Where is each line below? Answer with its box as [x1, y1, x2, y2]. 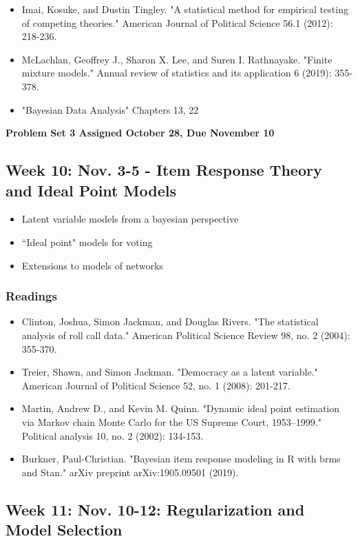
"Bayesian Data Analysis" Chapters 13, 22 [21, 102, 199, 116]
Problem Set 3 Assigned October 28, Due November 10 [6, 125, 275, 140]
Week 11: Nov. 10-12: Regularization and [6, 498, 305, 520]
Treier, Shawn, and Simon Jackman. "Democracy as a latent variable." [21, 365, 318, 379]
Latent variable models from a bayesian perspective [21, 212, 239, 226]
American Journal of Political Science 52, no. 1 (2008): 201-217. [21, 378, 291, 392]
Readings [6, 287, 57, 305]
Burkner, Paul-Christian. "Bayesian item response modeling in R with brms [21, 451, 341, 466]
